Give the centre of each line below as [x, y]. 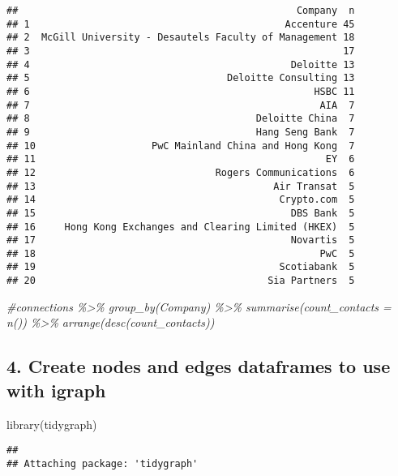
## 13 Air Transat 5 [181, 186]
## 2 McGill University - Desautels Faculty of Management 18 [181, 38]
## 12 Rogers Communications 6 [181, 172]
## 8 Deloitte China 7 [181, 119]
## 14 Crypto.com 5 [181, 200]
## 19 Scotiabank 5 [181, 267]
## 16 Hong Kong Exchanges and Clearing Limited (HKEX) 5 [181, 227]
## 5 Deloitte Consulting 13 [181, 78]
